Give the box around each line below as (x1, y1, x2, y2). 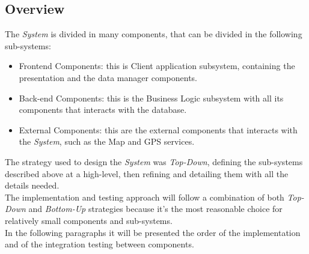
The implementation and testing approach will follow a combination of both (5, 190, 284, 203)
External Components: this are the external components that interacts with (19, 123, 298, 136)
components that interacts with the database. (19, 103, 187, 116)
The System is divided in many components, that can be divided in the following (5, 28, 302, 40)
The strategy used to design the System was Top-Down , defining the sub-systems (5, 155, 303, 168)
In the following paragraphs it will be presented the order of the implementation (5, 226, 301, 238)
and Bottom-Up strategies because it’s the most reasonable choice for (28, 202, 283, 215)
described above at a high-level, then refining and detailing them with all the (5, 167, 289, 180)
